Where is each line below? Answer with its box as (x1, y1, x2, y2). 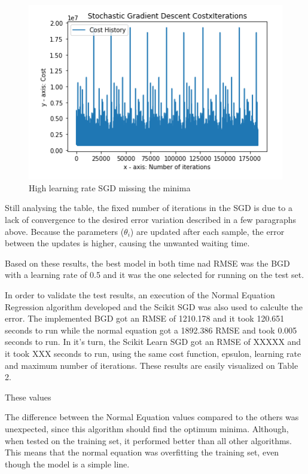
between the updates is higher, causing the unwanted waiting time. (5, 237, 250, 249)
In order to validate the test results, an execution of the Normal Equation (5, 289, 275, 301)
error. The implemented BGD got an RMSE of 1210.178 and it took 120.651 (5, 312, 285, 325)
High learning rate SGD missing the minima (29, 181, 191, 194)
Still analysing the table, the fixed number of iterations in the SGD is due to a (5, 201, 292, 214)
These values (5, 390, 51, 403)
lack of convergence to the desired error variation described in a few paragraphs (5, 213, 297, 226)
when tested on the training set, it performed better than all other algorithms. (5, 434, 292, 447)
